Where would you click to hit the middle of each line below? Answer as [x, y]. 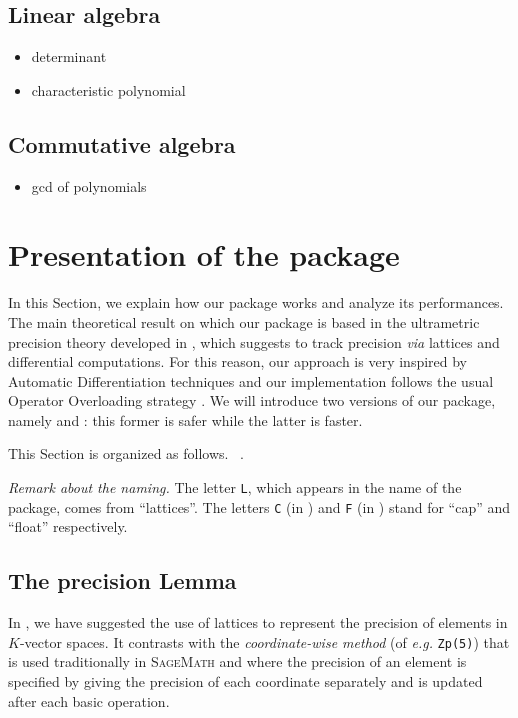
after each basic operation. [89, 700]
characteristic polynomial [108, 89]
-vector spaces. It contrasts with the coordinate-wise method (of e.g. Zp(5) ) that [264, 641]
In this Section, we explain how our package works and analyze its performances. [256, 302]
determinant [69, 56]
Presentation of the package [204, 254]
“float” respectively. [68, 526]
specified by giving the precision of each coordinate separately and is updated [245, 681]
